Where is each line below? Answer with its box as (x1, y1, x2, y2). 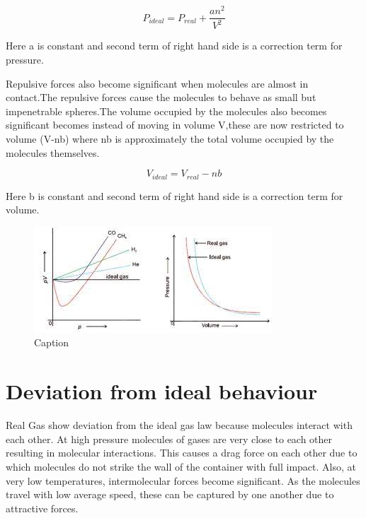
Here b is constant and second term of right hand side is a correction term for (6, 188, 343, 203)
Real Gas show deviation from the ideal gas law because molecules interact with (6, 418, 353, 432)
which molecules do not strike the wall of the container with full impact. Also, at (6, 459, 356, 473)
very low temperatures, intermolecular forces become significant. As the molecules (6, 473, 360, 488)
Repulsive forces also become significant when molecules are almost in (6, 76, 309, 90)
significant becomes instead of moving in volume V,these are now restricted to (6, 117, 344, 132)
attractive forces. (6, 500, 79, 515)
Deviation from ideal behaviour (6, 377, 318, 406)
